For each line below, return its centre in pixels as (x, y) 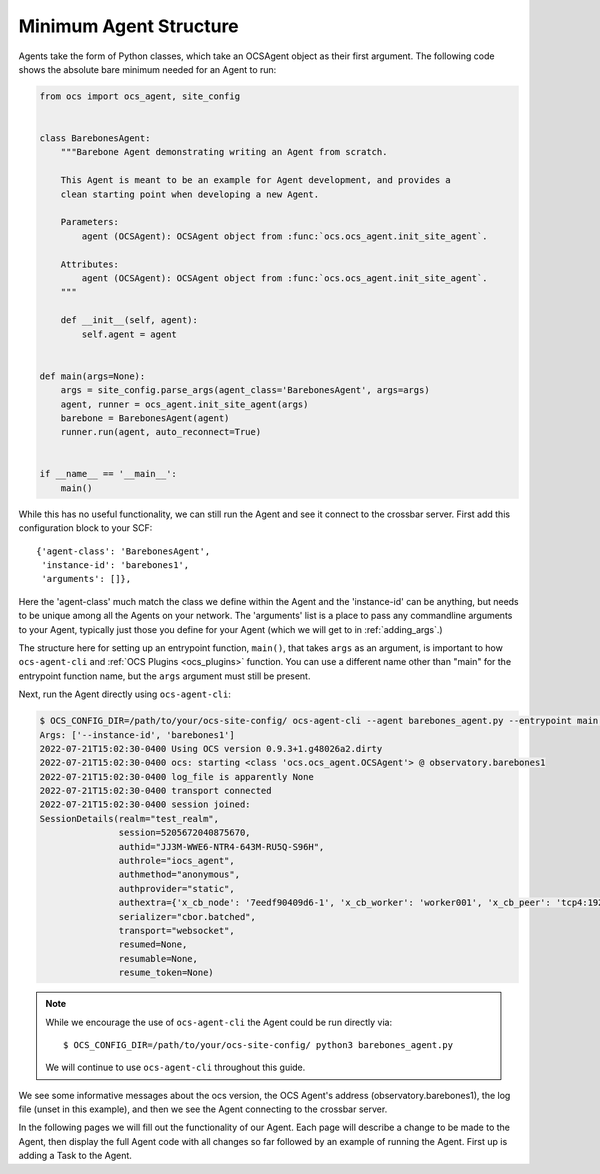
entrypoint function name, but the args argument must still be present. (164, 676)
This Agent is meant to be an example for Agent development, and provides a (256, 180)
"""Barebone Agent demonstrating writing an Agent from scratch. (224, 152)
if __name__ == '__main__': (108, 474)
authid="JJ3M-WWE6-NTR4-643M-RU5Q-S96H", (221, 846)
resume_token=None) (166, 973)
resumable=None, (158, 958)
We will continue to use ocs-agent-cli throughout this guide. (175, 1067)
